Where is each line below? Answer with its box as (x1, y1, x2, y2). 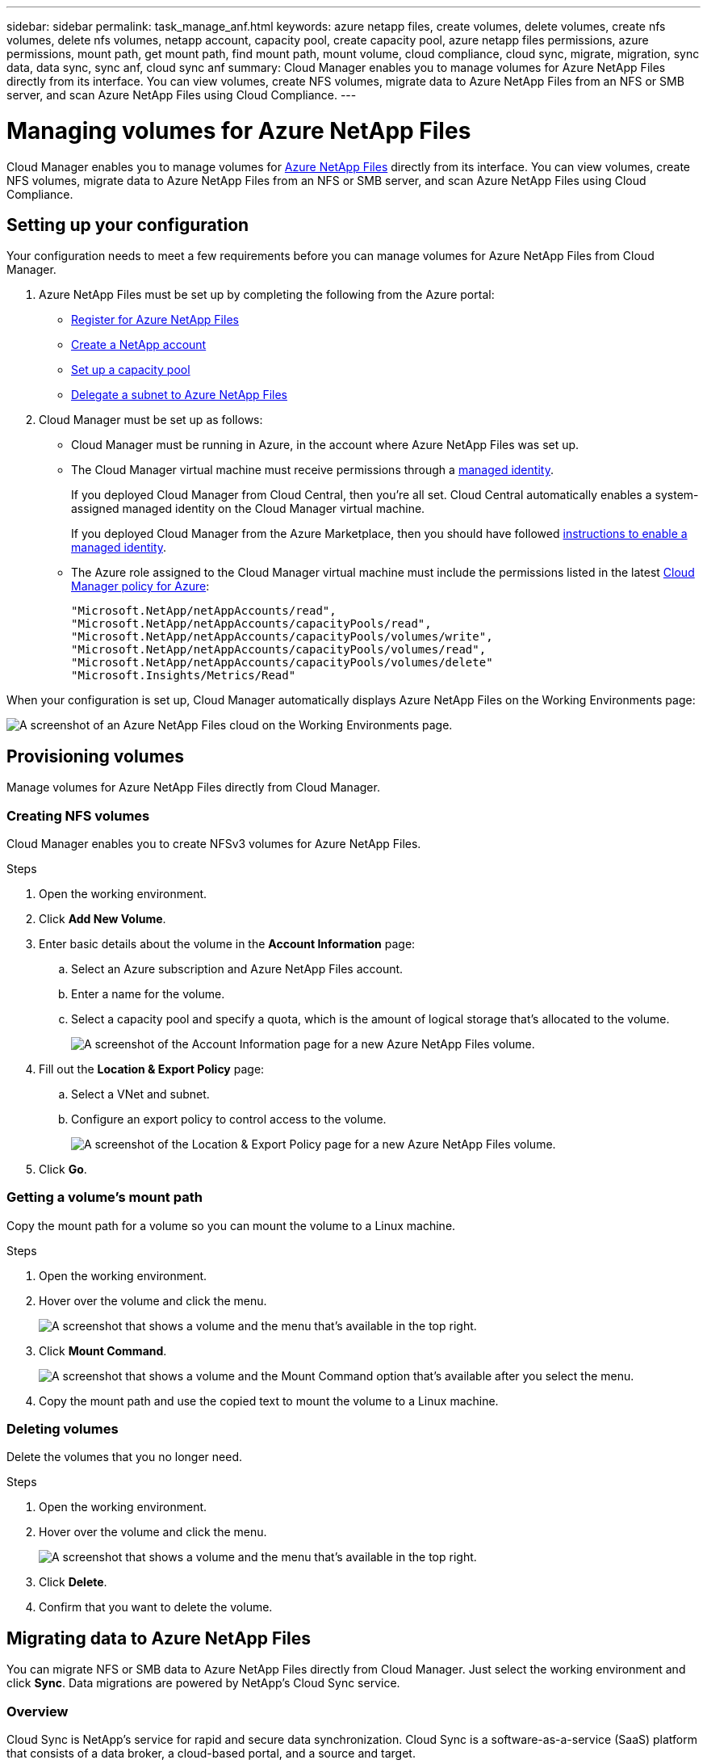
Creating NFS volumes (6, 807, 150, 824)
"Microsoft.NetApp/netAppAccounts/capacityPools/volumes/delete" (71, 656, 493, 670)
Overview (6, 1703, 69, 1720)
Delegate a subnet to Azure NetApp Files (71, 388, 288, 402)
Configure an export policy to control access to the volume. (71, 1111, 387, 1126)
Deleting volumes (6, 1421, 119, 1438)
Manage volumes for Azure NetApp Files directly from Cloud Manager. (6, 780, 380, 795)
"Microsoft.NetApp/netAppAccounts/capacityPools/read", (71, 617, 432, 631)
